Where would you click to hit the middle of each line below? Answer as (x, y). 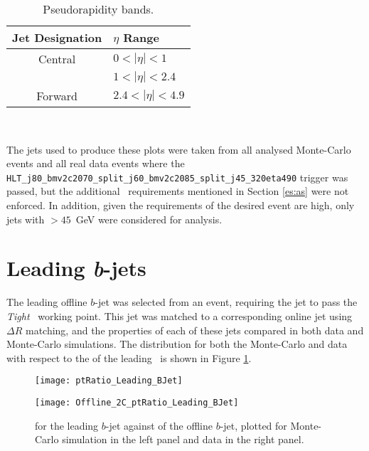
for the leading (67, 425)
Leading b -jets (76, 268)
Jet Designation (57, 37)
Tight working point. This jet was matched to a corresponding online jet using (180, 315)
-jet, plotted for (253, 425)
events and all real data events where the (96, 163)
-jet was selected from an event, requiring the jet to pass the (226, 302)
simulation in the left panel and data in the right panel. (183, 439)
